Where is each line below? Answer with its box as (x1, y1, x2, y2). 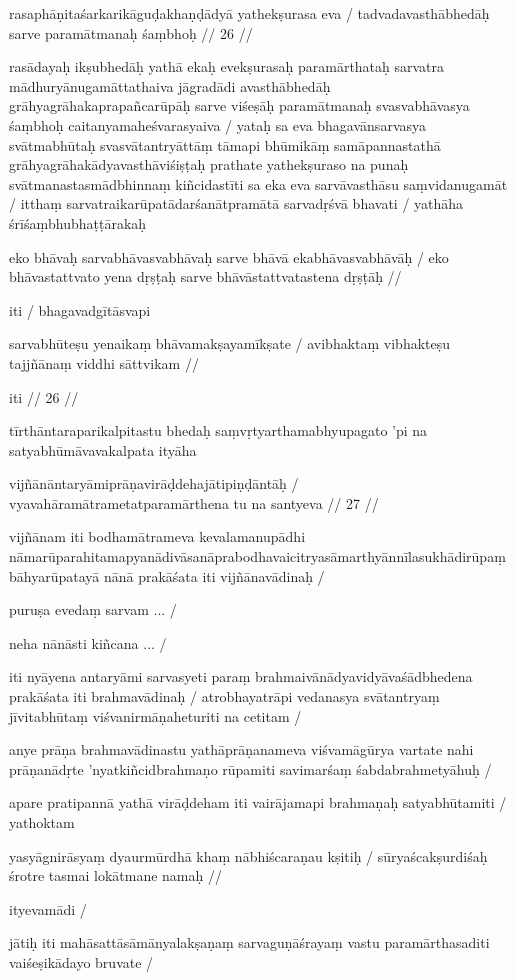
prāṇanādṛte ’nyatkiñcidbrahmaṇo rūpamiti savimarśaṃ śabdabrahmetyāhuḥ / (9, 758, 492, 779)
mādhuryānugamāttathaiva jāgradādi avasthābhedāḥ (9, 75, 331, 96)
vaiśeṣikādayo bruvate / (9, 951, 154, 972)
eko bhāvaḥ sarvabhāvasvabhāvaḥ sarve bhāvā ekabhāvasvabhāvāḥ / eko (9, 246, 449, 267)
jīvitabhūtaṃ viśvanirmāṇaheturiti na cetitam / (9, 705, 302, 726)
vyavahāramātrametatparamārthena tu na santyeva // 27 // (9, 492, 379, 513)
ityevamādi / (9, 898, 87, 919)
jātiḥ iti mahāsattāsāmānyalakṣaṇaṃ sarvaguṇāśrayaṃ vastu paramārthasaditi (9, 932, 490, 953)
